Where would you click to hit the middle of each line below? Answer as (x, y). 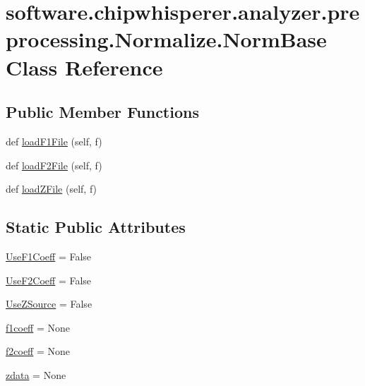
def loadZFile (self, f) (52, 189)
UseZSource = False (49, 304)
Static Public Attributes (96, 227)
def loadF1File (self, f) (54, 141)
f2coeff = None (38, 351)
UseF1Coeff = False (49, 256)
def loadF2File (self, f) (54, 165)
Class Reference (84, 67)
